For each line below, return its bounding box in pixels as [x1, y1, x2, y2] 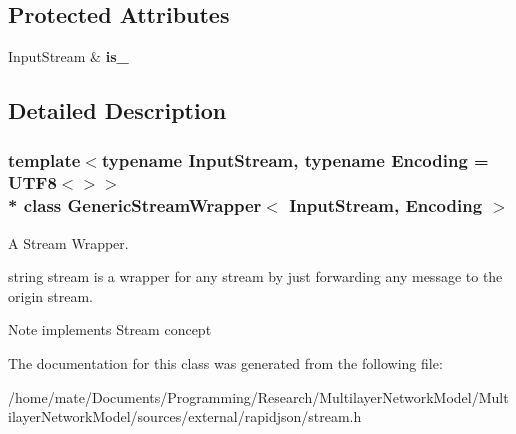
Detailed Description [8, 95, 227, 126]
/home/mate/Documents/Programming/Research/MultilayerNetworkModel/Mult [8, 386, 509, 407]
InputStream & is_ [8, 46, 129, 67]
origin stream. [8, 285, 93, 306]
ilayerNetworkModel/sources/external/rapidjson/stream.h [8, 406, 362, 427]
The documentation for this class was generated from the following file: [8, 353, 443, 374]
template [8, 147, 81, 172]
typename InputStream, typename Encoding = [101, 147, 489, 172]
